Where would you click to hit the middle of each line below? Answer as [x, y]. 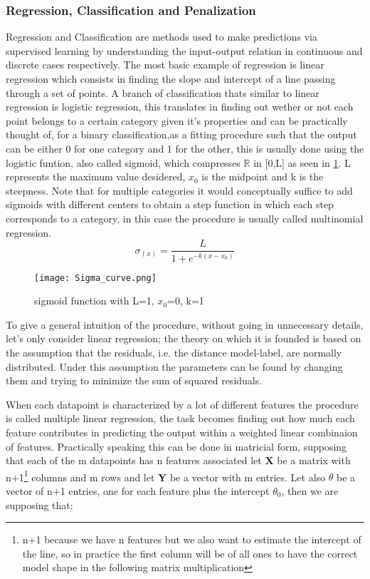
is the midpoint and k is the [263, 176]
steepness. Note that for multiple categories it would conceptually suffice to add [179, 190]
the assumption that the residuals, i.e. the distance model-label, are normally [174, 352]
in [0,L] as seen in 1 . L [302, 162]
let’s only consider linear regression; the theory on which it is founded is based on [184, 338]
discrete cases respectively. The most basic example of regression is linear [165, 65]
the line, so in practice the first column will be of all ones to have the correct [190, 553]
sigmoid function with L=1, [94, 301]
